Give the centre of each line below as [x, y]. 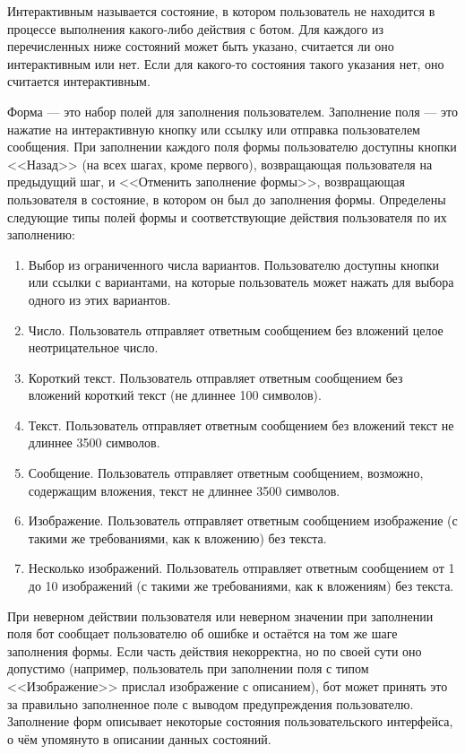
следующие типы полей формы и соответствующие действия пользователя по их [227, 217]
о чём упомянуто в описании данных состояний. [139, 738]
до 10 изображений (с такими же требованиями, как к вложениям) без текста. [241, 586]
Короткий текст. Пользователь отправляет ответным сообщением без [215, 377]
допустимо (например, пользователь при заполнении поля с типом [188, 668]
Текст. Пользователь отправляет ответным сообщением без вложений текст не [241, 425]
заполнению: [41, 234]
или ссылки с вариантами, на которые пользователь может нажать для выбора [241, 282]
